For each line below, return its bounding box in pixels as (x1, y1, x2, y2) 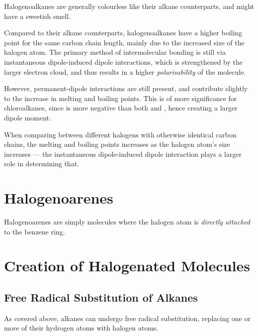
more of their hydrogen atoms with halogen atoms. (4, 323, 159, 333)
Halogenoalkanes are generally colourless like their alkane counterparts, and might (4, 1, 254, 11)
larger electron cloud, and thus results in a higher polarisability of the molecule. (4, 66, 246, 77)
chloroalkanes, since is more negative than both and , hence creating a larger (4, 103, 238, 113)
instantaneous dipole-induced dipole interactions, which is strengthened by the (4, 56, 243, 67)
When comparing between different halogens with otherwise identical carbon (4, 129, 237, 139)
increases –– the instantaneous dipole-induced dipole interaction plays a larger (4, 148, 242, 159)
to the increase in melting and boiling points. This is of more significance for (4, 93, 237, 103)
